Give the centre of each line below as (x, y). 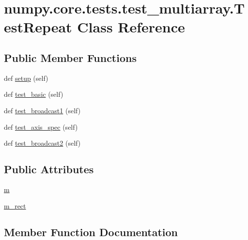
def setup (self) (26, 78)
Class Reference (131, 27)
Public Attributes (49, 169)
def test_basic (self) (34, 94)
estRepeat (38, 27)
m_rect (15, 205)
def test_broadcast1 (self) (42, 110)
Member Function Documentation (91, 232)
